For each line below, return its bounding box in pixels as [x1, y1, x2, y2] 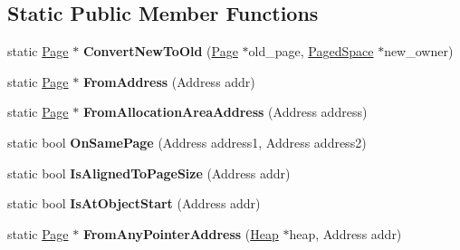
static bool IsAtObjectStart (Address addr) [7, 194, 261, 213]
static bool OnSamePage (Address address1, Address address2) [7, 132, 367, 151]
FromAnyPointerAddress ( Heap [82, 224, 279, 243]
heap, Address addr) [289, 224, 402, 243]
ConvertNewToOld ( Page [82, 42, 238, 61]
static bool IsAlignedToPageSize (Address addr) [7, 163, 291, 182]
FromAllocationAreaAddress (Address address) [82, 102, 368, 121]
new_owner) [384, 42, 454, 61]
